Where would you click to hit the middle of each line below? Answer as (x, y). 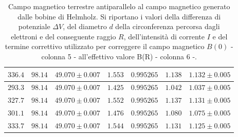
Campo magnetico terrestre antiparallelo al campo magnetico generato (119, 6)
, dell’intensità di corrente (164, 36)
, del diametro (85, 26)
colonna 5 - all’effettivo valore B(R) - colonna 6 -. (119, 56)
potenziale (34, 26)
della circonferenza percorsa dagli (168, 26)
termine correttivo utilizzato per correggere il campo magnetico (105, 46)
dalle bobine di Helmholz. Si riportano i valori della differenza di (119, 16)
